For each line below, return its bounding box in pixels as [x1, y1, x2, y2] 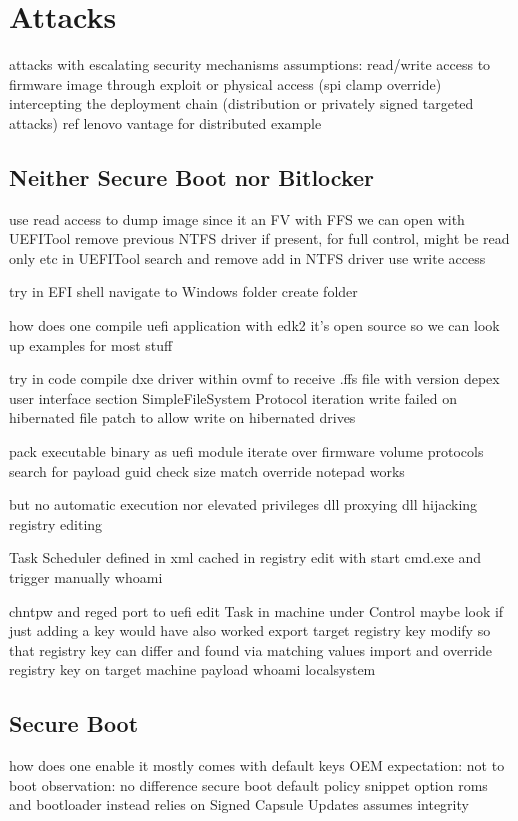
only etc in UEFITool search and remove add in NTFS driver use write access [9, 247, 486, 268]
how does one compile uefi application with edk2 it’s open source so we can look [9, 315, 500, 336]
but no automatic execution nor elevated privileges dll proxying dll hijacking [9, 494, 478, 515]
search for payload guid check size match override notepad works [9, 460, 405, 481]
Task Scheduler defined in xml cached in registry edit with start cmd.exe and [9, 547, 482, 568]
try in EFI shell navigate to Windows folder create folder [9, 281, 358, 302]
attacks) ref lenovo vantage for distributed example [9, 112, 322, 133]
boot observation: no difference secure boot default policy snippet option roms [9, 774, 488, 795]
